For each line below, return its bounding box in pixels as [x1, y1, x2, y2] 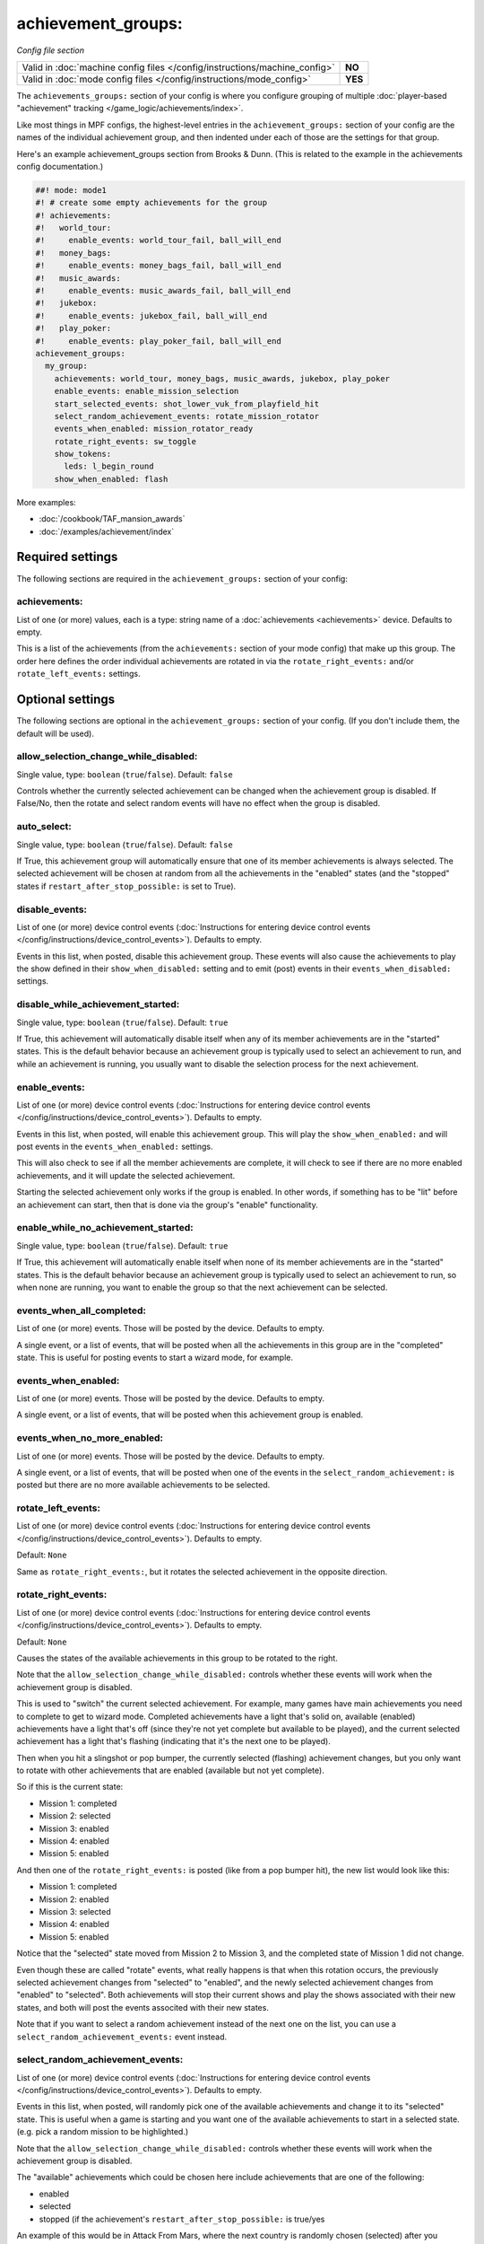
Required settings [16, 549, 118, 565]
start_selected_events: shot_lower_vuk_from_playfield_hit [54, 399, 320, 408]
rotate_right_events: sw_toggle [54, 436, 197, 446]
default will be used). [16, 728, 94, 739]
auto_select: [16, 820, 72, 833]
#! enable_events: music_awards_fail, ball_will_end [35, 285, 291, 295]
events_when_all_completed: [16, 1304, 147, 1317]
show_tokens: [54, 449, 112, 460]
